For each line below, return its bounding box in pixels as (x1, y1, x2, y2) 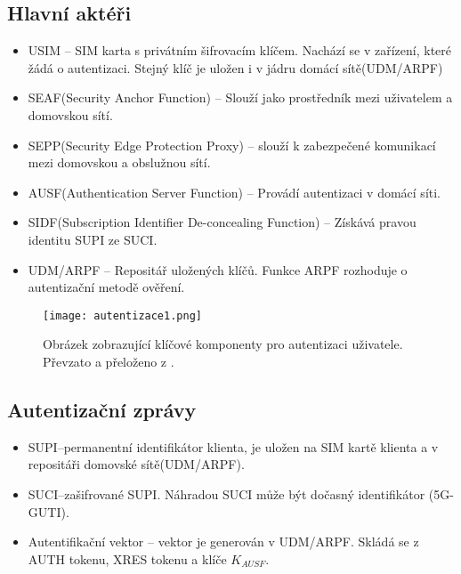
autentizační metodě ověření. (28, 278, 185, 296)
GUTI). (28, 502, 69, 521)
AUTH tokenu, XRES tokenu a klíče (28, 549, 227, 568)
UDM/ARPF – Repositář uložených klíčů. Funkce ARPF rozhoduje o (28, 260, 408, 279)
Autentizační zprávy (7, 395, 197, 423)
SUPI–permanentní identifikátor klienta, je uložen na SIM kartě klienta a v (28, 437, 439, 456)
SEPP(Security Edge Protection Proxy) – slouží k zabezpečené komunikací (28, 135, 436, 154)
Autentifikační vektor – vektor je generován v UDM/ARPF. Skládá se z (28, 532, 419, 551)
